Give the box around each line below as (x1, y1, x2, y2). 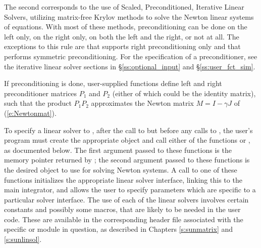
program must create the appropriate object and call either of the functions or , (4, 135, 250, 145)
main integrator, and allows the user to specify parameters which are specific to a (4, 184, 256, 195)
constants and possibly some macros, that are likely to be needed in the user (4, 204, 241, 215)
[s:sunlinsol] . (4, 234, 42, 244)
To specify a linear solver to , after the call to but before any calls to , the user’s (4, 125, 253, 135)
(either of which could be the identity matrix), (112, 88, 256, 98)
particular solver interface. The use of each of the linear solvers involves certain (4, 194, 249, 204)
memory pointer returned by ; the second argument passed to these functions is (4, 154, 250, 165)
